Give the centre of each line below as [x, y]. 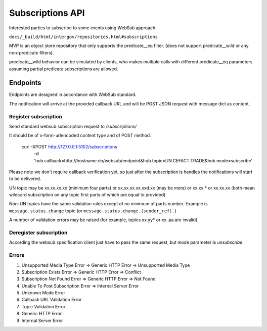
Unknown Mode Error [43, 293]
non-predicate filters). [32, 52]
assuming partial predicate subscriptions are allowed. [64, 69]
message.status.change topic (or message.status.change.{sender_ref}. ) [93, 211]
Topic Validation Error [44, 306]
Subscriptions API [47, 13]
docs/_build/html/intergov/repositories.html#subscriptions [84, 37]
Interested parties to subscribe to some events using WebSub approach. [83, 28]
